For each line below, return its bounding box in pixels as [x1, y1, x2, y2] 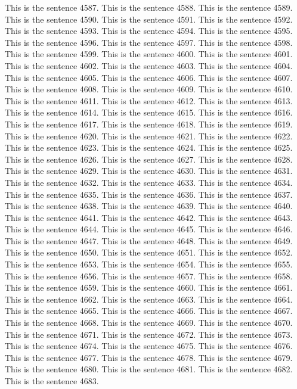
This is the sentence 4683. [5, 375, 99, 387]
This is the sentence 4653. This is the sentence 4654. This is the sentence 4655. [5, 258, 293, 270]
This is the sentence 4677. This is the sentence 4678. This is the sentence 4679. [5, 351, 293, 363]
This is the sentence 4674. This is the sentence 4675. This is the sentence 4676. [5, 340, 293, 352]
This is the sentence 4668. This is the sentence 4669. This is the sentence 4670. [5, 316, 293, 329]
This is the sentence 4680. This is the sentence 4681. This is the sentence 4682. [5, 363, 293, 375]
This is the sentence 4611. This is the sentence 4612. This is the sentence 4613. [5, 94, 293, 107]
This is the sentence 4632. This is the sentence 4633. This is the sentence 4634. [5, 176, 293, 188]
